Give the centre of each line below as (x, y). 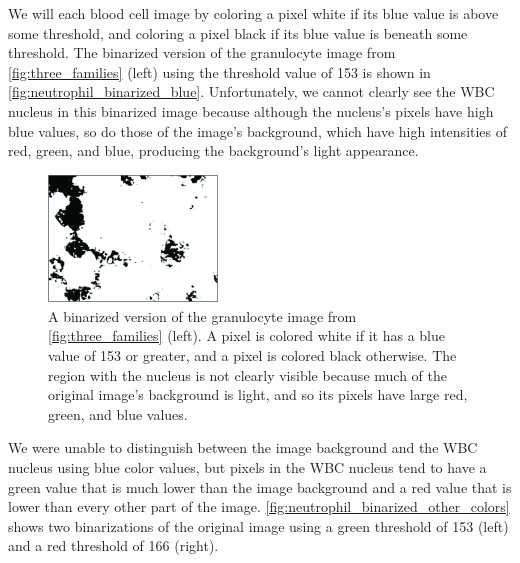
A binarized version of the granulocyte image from (202, 315)
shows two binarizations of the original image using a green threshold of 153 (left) (258, 525)
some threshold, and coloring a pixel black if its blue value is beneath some (238, 32)
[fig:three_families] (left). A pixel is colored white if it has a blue (246, 335)
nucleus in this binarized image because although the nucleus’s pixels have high (251, 110)
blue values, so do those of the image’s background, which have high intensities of (258, 130)
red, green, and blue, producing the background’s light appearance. (213, 150)
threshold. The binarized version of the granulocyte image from (202, 52)
